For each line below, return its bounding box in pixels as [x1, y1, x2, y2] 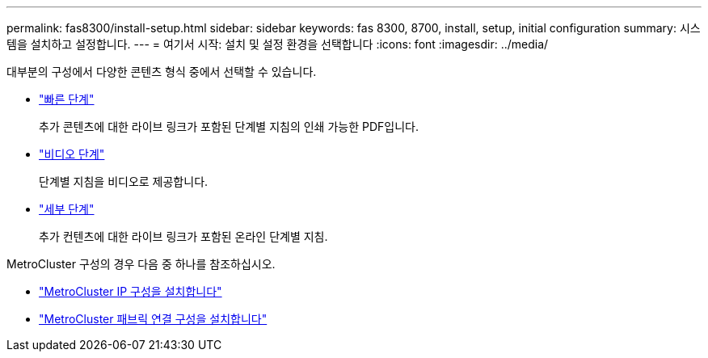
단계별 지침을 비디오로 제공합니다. [39, 175, 209, 188]
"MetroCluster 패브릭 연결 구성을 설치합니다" [39, 312, 268, 326]
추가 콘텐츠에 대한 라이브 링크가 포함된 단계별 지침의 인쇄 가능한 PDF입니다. [39, 120, 419, 133]
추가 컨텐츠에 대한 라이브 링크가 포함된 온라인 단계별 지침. [39, 230, 328, 243]
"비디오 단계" [39, 147, 105, 161]
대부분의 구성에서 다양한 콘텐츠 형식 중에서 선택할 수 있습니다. [6, 65, 317, 78]
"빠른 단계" [39, 92, 95, 106]
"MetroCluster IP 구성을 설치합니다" [39, 284, 222, 298]
